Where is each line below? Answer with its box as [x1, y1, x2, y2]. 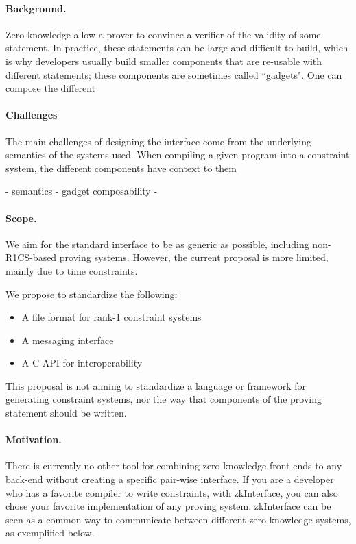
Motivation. [5, 432, 62, 447]
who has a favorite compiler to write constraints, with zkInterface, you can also [5, 485, 338, 499]
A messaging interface [21, 332, 114, 347]
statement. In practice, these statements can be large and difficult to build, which [5, 40, 348, 55]
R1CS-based [5, 250, 57, 264]
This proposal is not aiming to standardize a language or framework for [5, 378, 307, 393]
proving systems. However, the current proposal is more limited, [59, 250, 329, 264]
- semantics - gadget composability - [5, 184, 158, 198]
